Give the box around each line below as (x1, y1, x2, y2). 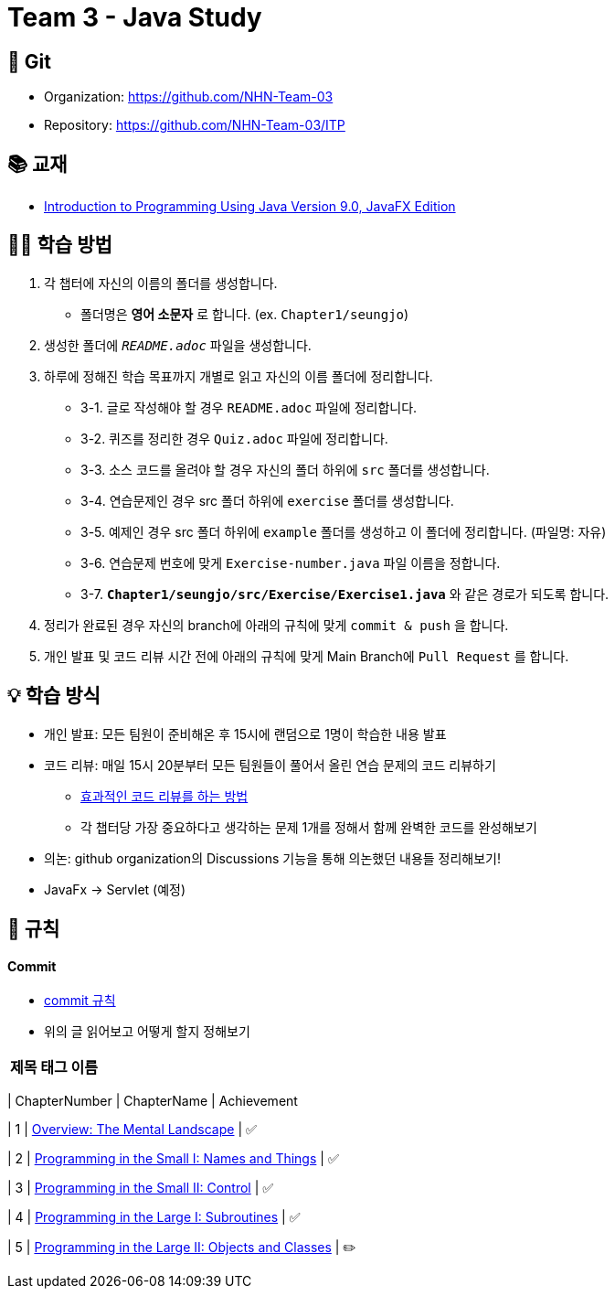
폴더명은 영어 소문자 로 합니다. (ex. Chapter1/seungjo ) (80, 305, 409, 322)
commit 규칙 (44, 992, 116, 1009)
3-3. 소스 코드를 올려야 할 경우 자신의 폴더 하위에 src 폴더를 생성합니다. (80, 461, 490, 477)
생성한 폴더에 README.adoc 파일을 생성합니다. (44, 337, 312, 353)
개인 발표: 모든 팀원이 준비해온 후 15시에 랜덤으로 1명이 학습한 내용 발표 (44, 725, 447, 742)
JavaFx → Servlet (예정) (44, 881, 186, 897)
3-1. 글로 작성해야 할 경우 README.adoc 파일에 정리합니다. (80, 399, 418, 415)
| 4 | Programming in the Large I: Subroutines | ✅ (7, 1209, 301, 1226)
